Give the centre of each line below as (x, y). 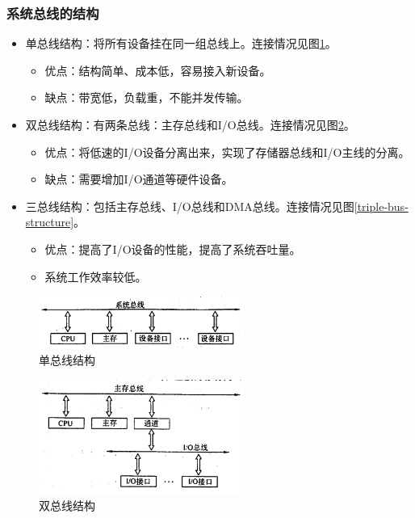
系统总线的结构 (53, 13)
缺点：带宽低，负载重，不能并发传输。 (147, 97)
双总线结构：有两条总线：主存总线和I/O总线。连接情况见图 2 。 (190, 124)
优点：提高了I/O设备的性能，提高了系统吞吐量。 (173, 248)
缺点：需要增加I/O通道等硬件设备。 (139, 179)
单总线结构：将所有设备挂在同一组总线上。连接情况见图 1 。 (181, 43)
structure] (50, 222)
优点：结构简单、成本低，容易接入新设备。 (158, 70)
